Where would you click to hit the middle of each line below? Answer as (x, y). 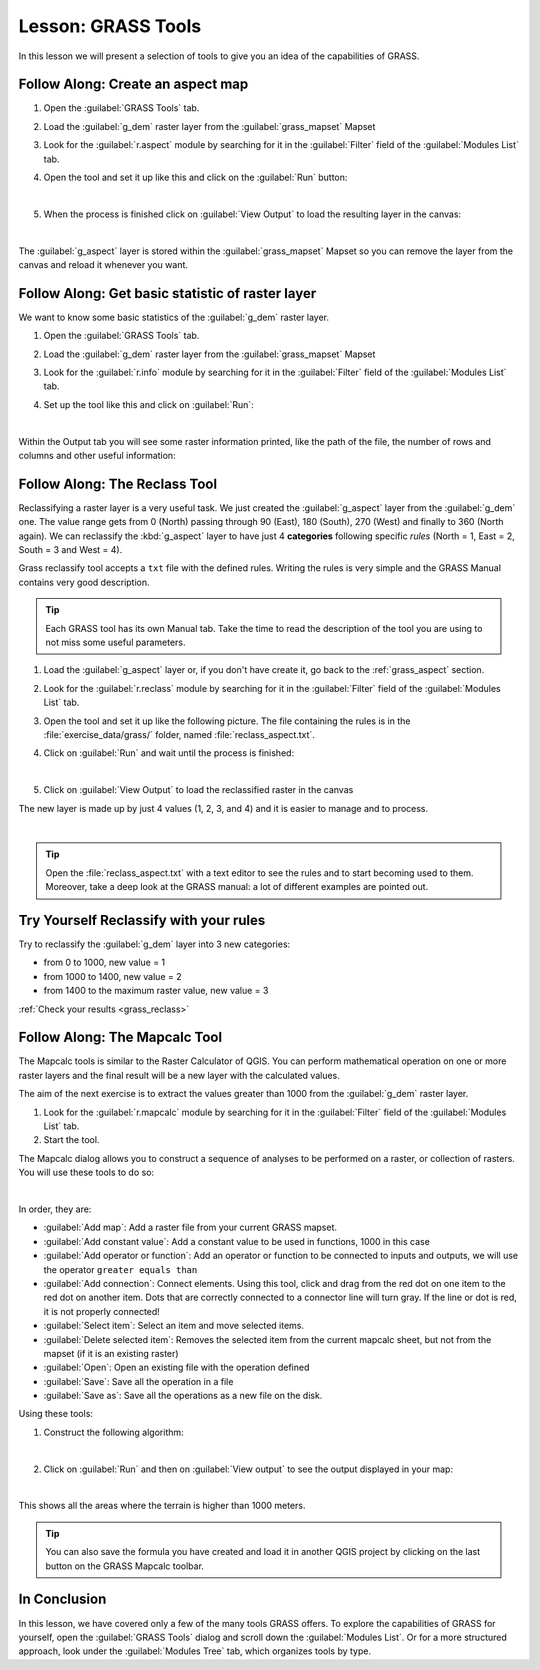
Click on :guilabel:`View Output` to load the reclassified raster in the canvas (198, 790)
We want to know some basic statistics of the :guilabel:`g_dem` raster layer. (174, 317)
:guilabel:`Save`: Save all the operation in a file (138, 1381)
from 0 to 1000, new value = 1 (104, 962)
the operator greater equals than (120, 1269)
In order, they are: (55, 1209)
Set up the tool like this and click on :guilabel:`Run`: (148, 404)
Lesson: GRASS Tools (110, 26)
